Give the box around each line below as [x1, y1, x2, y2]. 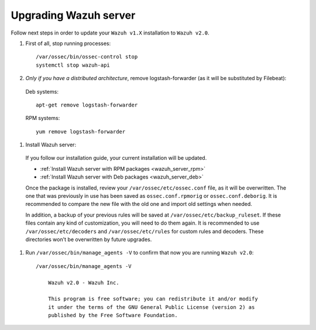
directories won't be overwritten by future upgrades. [25, 236, 152, 243]
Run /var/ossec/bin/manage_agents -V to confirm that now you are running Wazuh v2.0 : [25, 249, 254, 256]
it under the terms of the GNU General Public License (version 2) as [47, 304, 255, 310]
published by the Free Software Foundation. [47, 312, 178, 319]
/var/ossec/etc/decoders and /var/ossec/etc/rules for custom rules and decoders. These [25, 228, 264, 235]
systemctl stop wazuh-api [36, 61, 111, 68]
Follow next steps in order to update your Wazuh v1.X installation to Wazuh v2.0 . [11, 29, 210, 36]
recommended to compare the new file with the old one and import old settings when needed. [25, 201, 253, 208]
